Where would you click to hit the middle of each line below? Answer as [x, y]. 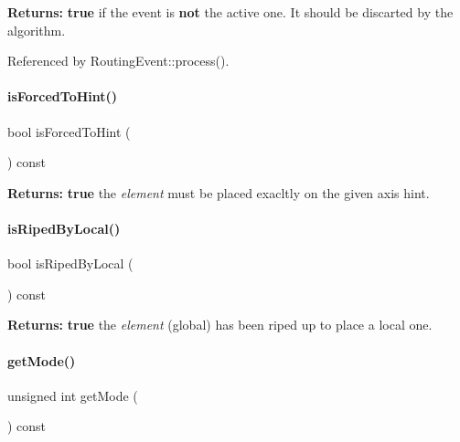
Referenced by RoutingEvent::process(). [118, 61]
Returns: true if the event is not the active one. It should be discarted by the [230, 12]
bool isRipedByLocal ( [70, 263]
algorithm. [37, 30]
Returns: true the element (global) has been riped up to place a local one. [220, 325]
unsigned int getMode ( [73, 395]
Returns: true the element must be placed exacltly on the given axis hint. [219, 192]
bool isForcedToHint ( [69, 131]
